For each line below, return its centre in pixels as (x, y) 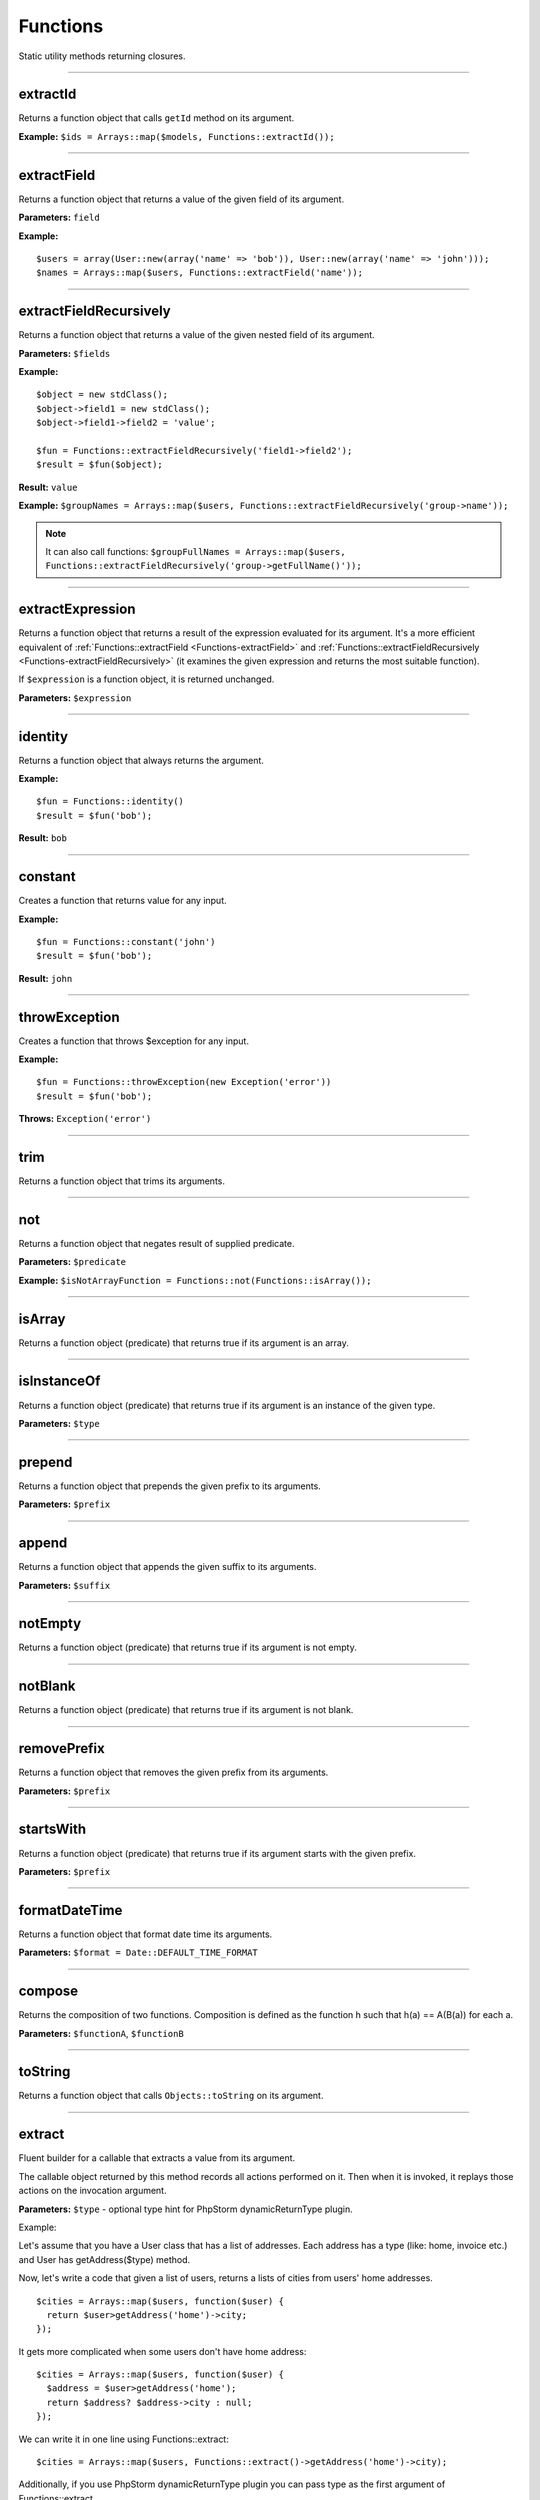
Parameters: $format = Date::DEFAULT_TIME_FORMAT (138, 1952)
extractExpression (77, 609)
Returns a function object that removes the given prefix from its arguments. (173, 1772)
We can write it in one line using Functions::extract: (123, 2439)
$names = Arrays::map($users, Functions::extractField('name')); (200, 273)
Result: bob (42, 838)
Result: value (48, 487)
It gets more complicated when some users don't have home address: (162, 2351)
